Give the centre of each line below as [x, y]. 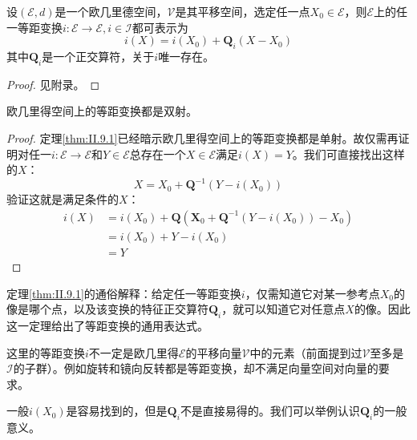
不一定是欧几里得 [134, 352]
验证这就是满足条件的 [63, 199]
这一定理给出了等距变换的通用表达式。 [107, 325]
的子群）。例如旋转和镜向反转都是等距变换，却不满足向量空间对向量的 [196, 368]
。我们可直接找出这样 [348, 153]
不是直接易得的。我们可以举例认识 [270, 411]
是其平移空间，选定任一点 [243, 11]
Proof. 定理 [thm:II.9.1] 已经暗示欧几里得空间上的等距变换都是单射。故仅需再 [202, 137]
